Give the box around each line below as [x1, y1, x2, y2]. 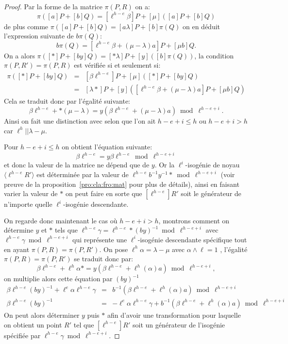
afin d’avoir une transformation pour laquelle [107, 309, 241, 320]
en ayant [4, 244, 30, 254]
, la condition [194, 50, 234, 60]
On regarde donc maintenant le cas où [4, 215, 118, 225]
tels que [54, 225, 78, 235]
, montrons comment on [158, 215, 230, 225]
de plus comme [4, 21, 49, 31]
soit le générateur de [181, 188, 241, 199]
